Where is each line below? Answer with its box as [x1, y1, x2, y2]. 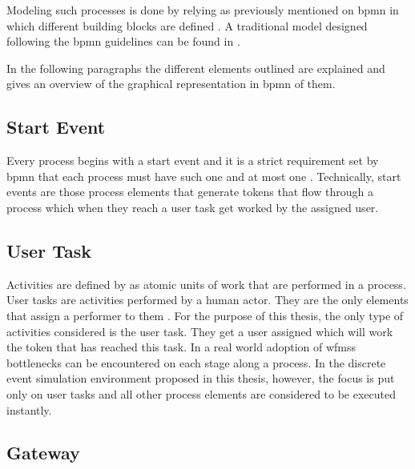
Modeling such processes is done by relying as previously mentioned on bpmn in [6, 2, 399, 18]
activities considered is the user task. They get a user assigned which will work [6, 323, 393, 339]
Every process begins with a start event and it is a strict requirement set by [6, 152, 379, 169]
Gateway [6, 440, 80, 465]
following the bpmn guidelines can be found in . [6, 33, 240, 50]
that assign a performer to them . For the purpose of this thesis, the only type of [6, 307, 404, 323]
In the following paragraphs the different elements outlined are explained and [6, 59, 385, 76]
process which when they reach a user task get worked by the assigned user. [6, 198, 379, 215]
